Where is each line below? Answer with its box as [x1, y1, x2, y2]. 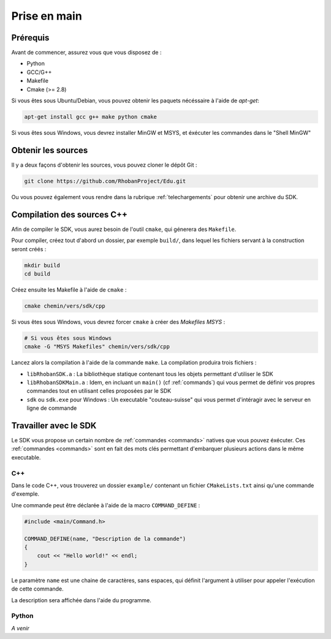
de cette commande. [11, 585, 64, 592]
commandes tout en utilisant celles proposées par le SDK [26, 387, 172, 395]
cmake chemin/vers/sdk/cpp [24, 302, 105, 309]
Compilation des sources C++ [11, 209, 128, 220]
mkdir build [24, 262, 61, 269]
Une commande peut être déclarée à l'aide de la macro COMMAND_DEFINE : [11, 501, 200, 509]
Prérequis [11, 32, 50, 43]
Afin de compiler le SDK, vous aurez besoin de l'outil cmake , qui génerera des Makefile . [11, 225, 237, 233]
